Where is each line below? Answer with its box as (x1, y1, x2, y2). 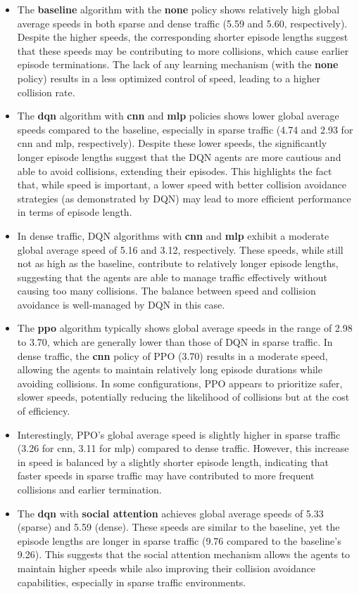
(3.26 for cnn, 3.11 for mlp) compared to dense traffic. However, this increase (17, 441, 349, 456)
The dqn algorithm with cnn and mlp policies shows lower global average (17, 108, 339, 123)
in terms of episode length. (17, 205, 132, 219)
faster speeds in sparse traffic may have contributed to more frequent (17, 468, 315, 483)
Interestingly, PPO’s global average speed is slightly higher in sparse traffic (17, 427, 341, 441)
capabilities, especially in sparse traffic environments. (17, 574, 246, 589)
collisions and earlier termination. (17, 482, 162, 496)
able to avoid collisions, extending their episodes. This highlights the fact (17, 163, 332, 178)
